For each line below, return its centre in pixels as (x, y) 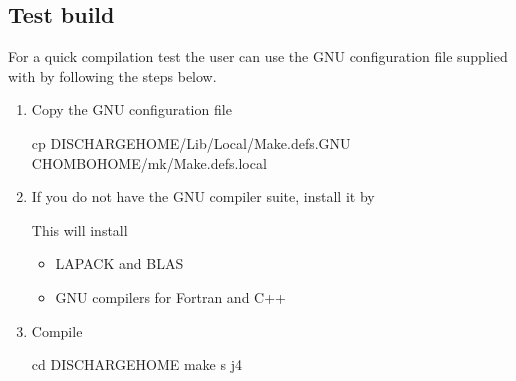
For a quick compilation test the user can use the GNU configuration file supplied (258, 56)
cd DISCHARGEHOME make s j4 (136, 364)
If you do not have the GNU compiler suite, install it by (203, 196)
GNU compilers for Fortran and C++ (170, 296)
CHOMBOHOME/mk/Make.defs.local (149, 162)
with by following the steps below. (112, 75)
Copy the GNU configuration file (131, 109)
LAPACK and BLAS (119, 263)
